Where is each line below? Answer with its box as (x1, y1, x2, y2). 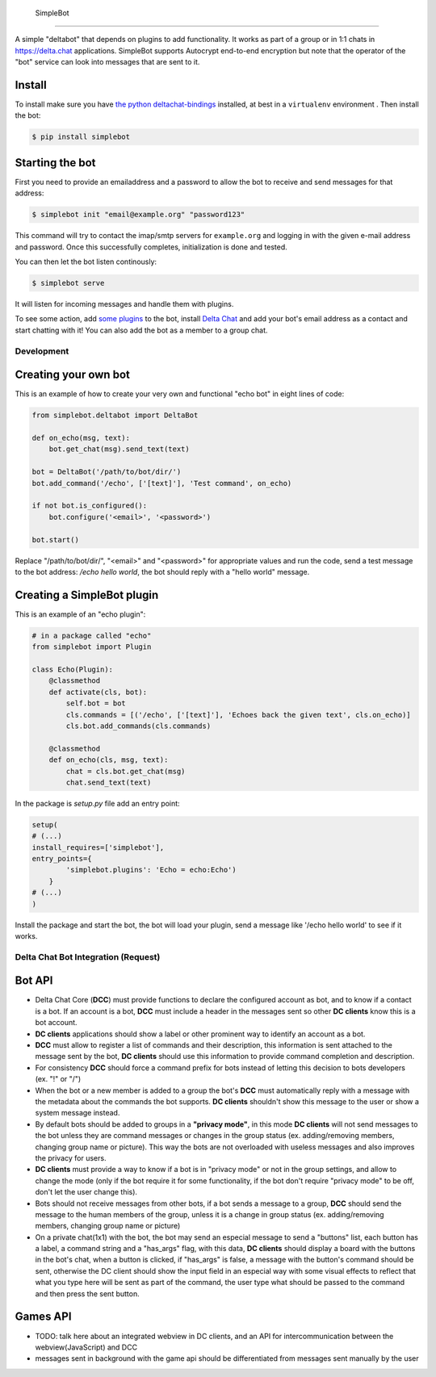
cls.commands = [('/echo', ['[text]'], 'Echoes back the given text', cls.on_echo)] (65, 710, 411, 719)
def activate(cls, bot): (48, 687, 148, 697)
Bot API (15, 973, 53, 988)
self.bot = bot (65, 699, 127, 708)
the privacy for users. (35, 1153, 107, 1162)
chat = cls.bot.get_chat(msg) (65, 767, 186, 776)
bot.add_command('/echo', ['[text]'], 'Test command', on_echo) (31, 479, 292, 488)
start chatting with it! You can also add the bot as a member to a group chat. (15, 325, 268, 335)
